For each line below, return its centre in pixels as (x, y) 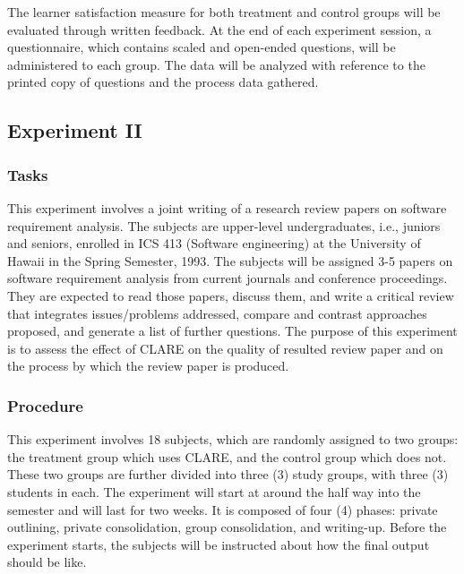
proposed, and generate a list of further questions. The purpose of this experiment (232, 331)
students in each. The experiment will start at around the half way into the (214, 491)
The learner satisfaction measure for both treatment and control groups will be (224, 12)
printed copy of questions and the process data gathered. (163, 82)
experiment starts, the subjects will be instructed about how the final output (219, 544)
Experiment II (75, 130)
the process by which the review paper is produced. (148, 366)
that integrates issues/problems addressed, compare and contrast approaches (217, 313)
